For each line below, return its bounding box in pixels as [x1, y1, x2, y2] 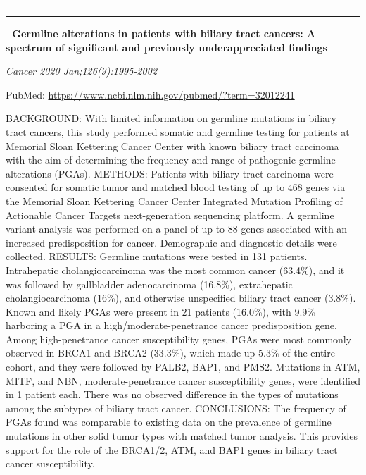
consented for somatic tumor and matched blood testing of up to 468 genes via [6, 180, 346, 195]
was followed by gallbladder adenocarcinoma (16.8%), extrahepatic [6, 276, 293, 291]
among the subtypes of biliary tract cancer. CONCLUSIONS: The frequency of [6, 400, 346, 415]
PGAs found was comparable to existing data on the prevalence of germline [6, 414, 332, 429]
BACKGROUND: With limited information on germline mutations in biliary [6, 111, 336, 125]
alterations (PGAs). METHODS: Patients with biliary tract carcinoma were [6, 166, 334, 180]
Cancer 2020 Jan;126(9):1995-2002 [6, 63, 158, 78]
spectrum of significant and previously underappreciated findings [6, 39, 327, 54]
